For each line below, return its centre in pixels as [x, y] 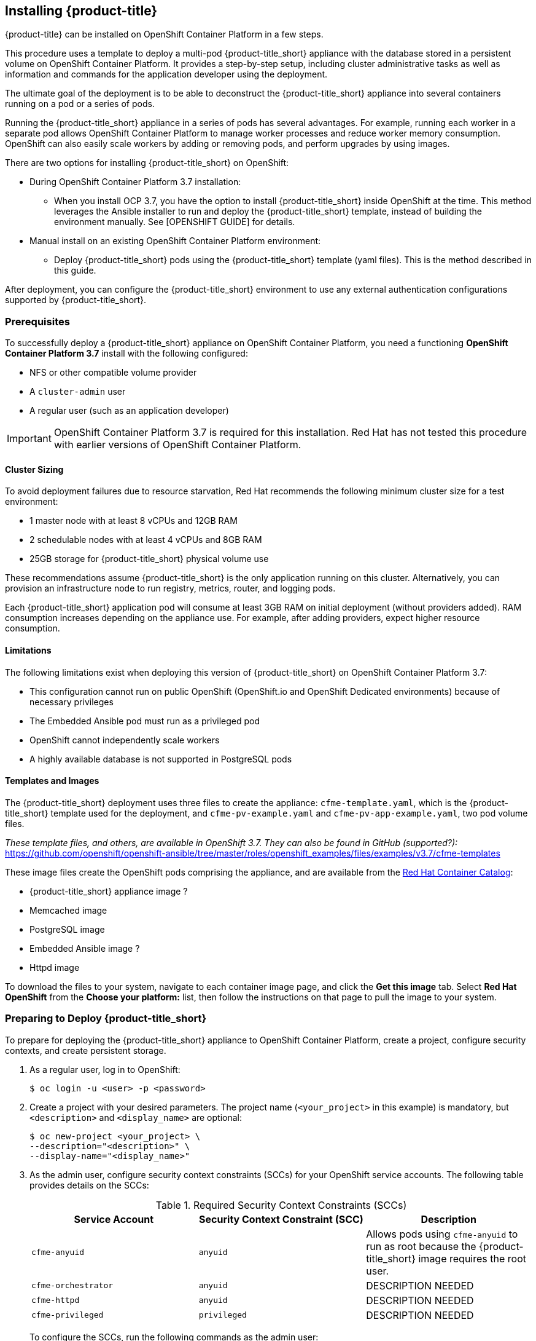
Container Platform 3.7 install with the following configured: [126, 354]
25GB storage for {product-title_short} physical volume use [149, 559]
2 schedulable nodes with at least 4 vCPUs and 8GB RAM [146, 540]
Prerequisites [37, 321]
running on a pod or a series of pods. [80, 104]
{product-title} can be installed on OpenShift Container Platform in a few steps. [164, 34]
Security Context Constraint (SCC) [281, 1219]
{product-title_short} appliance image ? [109, 891]
